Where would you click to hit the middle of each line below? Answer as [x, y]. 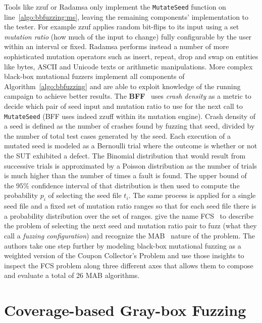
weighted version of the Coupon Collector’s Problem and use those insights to [124, 255]
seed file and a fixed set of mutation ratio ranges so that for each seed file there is [130, 206]
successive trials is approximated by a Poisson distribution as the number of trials [130, 165]
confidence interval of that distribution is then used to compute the [136, 185]
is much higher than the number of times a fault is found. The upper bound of [125, 175]
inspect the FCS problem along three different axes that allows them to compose [129, 265]
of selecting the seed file [85, 195]
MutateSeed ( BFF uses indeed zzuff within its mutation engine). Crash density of [130, 116]
